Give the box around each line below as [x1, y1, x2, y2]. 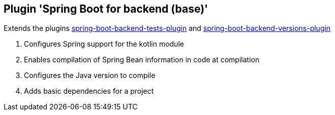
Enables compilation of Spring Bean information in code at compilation [24, 55, 260, 64]
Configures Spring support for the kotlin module [24, 40, 184, 49]
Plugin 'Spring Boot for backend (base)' [4, 3, 208, 15]
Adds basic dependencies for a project [24, 87, 154, 96]
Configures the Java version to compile [24, 71, 156, 80]
